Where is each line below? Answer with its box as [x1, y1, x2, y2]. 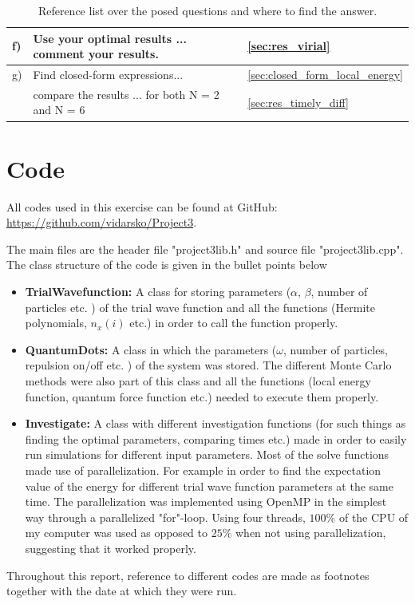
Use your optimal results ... [33, 30, 187, 46]
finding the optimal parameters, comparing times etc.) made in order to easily [25, 430, 407, 447]
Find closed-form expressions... [33, 66, 184, 83]
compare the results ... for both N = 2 [33, 85, 219, 102]
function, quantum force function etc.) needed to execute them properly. [25, 388, 379, 405]
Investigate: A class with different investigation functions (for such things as [25, 415, 406, 432]
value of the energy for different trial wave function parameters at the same [25, 477, 393, 494]
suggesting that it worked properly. [25, 539, 196, 556]
